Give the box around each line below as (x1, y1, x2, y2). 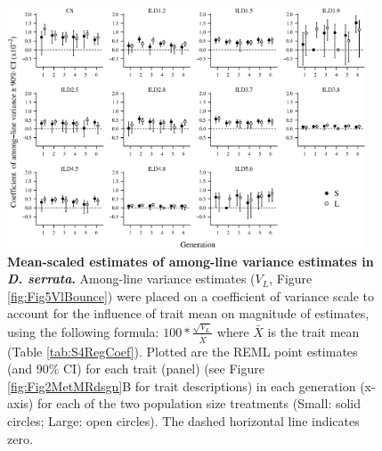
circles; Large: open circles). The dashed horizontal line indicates (7, 411, 360, 430)
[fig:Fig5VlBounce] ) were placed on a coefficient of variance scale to (7, 286, 374, 305)
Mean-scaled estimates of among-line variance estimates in (7, 251, 374, 270)
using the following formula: (7, 322, 159, 340)
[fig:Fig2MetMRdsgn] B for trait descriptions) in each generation (7, 376, 356, 395)
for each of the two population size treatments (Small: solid (37, 394, 362, 413)
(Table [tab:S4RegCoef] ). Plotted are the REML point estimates (7, 341, 358, 360)
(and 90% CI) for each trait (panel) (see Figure (7, 359, 264, 378)
